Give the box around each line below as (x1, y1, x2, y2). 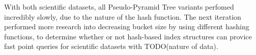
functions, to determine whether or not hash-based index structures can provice (4, 31, 252, 41)
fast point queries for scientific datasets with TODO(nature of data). (4, 41, 218, 51)
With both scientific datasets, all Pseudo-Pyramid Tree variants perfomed (4, 2, 234, 12)
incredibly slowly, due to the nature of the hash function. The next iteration (4, 11, 241, 22)
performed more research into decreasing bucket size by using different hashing (4, 21, 249, 32)
